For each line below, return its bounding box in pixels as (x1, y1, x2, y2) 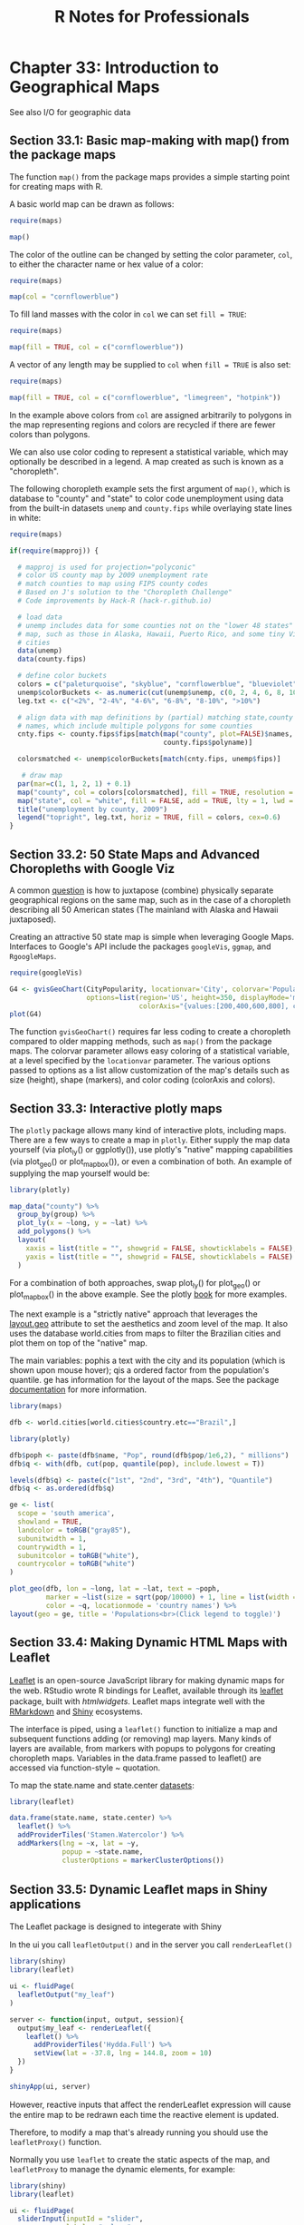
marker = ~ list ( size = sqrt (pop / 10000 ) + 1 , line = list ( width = (45, 1593, 298, 1603)
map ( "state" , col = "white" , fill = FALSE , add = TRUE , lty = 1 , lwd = (17, 796, 294, 805)
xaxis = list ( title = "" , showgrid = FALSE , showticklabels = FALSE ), (25, 1243, 298, 1253)
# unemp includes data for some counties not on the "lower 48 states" (17, 621, 294, 630)
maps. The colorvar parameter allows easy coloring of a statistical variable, (9, 1045, 290, 1056)
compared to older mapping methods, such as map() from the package (9, 1036, 272, 1047)
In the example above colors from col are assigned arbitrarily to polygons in (9, 409, 292, 420)
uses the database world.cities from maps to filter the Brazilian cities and (9, 1328, 281, 1339)
